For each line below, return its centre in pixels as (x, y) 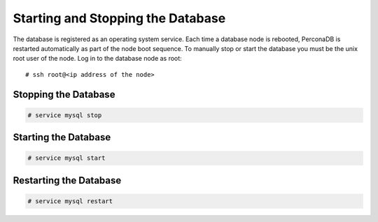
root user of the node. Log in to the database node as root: (97, 59)
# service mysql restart (70, 201)
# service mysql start (66, 158)
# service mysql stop (65, 115)
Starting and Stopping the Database (119, 18)
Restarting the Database (67, 180)
